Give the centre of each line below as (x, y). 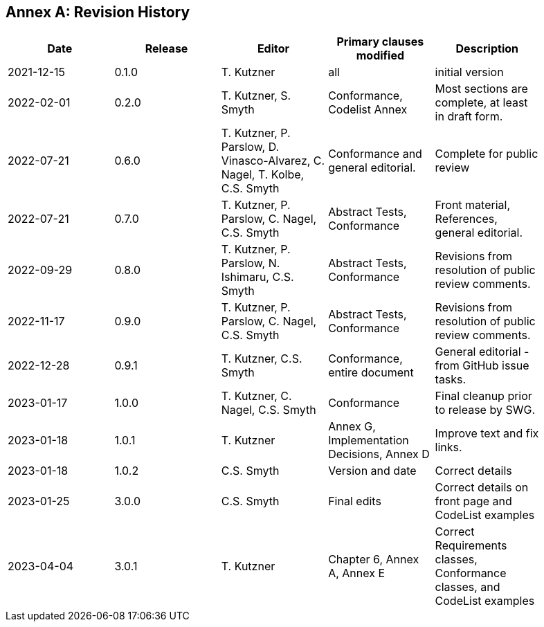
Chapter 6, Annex (374, 560)
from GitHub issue (482, 366)
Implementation (369, 440)
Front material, (473, 205)
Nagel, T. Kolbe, (263, 175)
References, (466, 219)
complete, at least (481, 103)
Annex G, (352, 427)
